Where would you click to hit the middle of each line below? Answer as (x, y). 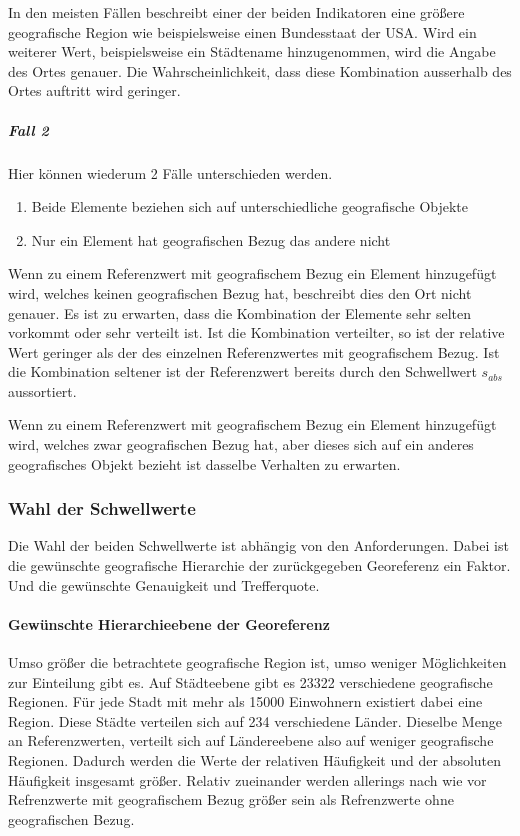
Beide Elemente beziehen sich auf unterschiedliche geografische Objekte (250, 206)
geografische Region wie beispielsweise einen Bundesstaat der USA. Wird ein (242, 31)
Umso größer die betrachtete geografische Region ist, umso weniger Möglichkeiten (257, 662)
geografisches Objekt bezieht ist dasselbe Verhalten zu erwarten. (204, 463)
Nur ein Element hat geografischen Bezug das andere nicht (211, 239)
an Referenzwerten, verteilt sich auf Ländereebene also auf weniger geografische (251, 740)
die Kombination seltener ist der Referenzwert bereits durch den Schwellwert (242, 371)
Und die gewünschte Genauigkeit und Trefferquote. (164, 584)
